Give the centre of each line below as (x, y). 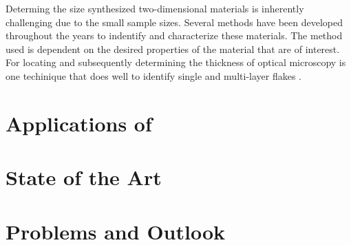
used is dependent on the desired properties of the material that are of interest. (173, 49)
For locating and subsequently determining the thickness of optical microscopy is (176, 62)
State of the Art (84, 177)
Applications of (79, 123)
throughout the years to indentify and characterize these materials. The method (174, 35)
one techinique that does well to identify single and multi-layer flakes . (153, 75)
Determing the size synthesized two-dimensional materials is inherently (155, 8)
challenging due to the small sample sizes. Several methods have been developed (174, 22)
